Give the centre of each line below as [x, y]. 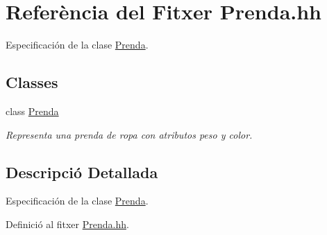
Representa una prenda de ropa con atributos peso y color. [129, 134]
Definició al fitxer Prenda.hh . [67, 224]
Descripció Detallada [82, 172]
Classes [32, 82]
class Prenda [32, 111]
